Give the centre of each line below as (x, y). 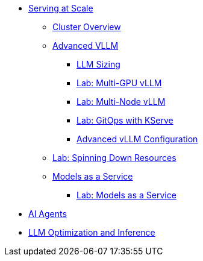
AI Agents (48, 214)
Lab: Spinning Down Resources (114, 158)
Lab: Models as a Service (126, 195)
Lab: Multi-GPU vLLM (119, 83)
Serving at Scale (61, 8)
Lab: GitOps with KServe (125, 120)
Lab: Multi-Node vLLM (121, 102)
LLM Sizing (98, 64)
